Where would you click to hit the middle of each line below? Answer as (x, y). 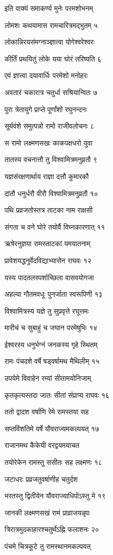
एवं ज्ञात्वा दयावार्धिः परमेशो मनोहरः (46, 75)
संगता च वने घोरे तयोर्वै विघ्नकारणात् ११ (55, 226)
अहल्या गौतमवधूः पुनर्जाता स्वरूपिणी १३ (53, 294)
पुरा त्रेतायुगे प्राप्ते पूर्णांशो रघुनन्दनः (46, 109)
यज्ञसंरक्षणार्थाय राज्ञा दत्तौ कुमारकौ (47, 176)
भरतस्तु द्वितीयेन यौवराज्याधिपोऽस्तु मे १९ (55, 496)
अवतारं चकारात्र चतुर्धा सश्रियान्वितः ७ (51, 92)
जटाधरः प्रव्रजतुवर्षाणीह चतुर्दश (41, 479)
